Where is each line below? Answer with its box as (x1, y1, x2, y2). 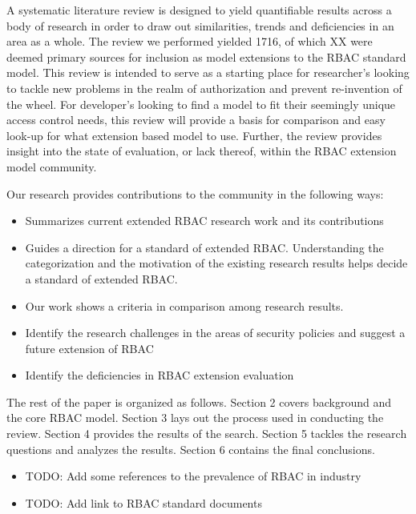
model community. (6, 158, 97, 175)
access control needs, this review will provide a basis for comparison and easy (6, 111, 386, 128)
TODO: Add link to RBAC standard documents (25, 494, 262, 511)
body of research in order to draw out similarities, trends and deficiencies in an (6, 17, 394, 34)
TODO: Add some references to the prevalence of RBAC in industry (25, 468, 361, 484)
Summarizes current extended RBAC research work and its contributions (25, 212, 384, 229)
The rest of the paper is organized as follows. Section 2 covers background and (6, 393, 392, 410)
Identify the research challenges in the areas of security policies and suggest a (25, 324, 406, 341)
